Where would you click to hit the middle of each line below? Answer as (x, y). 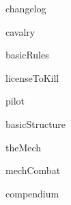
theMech (24, 147)
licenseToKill (32, 77)
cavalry (20, 31)
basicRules (27, 55)
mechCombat (33, 170)
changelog (26, 8)
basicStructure (36, 123)
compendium (32, 193)
